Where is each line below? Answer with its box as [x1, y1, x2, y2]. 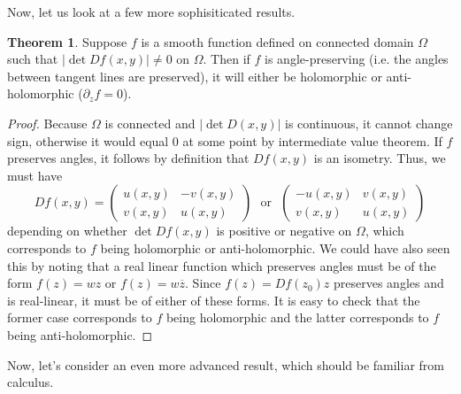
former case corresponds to [7, 308, 152, 327]
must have [7, 166, 63, 184]
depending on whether [7, 221, 127, 240]
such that [7, 50, 58, 68]
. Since [185, 274, 221, 292]
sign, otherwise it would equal [7, 131, 169, 150]
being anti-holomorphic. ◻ [7, 325, 153, 344]
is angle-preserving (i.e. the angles [265, 50, 449, 68]
